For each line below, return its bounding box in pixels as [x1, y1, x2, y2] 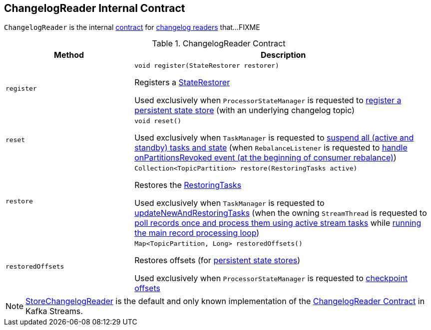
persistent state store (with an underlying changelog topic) [134, 105, 355, 116]
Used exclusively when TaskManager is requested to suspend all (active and [134, 133, 414, 143]
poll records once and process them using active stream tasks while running [134, 218, 422, 228]
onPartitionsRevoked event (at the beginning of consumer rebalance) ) [134, 153, 397, 163]
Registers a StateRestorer [134, 77, 230, 88]
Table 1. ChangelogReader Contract [152, 38, 286, 49]
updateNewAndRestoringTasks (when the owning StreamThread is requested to [134, 208, 427, 218]
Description [260, 50, 306, 60]
